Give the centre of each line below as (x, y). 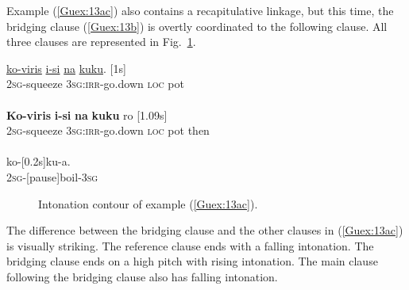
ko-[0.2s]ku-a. (39, 161)
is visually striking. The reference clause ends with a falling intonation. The (190, 245)
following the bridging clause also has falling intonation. (142, 276)
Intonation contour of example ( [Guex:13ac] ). (148, 203)
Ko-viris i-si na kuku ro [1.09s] (87, 114)
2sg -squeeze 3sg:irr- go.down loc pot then (108, 130)
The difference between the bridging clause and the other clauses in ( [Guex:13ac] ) (205, 230)
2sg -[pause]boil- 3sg (52, 176)
